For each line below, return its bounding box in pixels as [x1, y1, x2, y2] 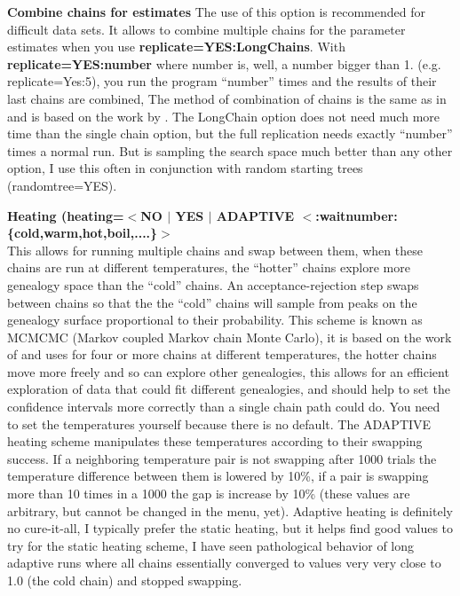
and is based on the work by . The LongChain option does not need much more [7, 106, 440, 125]
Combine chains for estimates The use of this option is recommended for [7, 3, 425, 20]
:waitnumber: [315, 206, 398, 224]
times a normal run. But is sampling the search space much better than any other [7, 141, 453, 160]
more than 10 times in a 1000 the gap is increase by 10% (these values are [7, 484, 410, 503]
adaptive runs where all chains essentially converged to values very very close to [7, 553, 441, 572]
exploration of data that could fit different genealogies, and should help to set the [7, 380, 450, 398]
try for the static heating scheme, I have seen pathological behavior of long [7, 536, 415, 554]
